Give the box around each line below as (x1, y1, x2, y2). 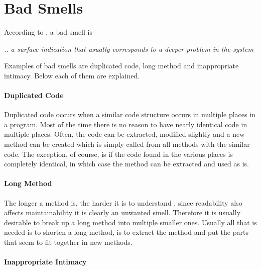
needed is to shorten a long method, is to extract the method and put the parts (4, 227, 248, 237)
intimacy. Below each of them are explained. (4, 70, 140, 80)
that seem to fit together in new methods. (4, 237, 133, 247)
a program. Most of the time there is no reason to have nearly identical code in (4, 119, 247, 129)
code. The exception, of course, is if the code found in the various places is (4, 148, 233, 159)
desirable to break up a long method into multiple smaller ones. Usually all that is (4, 217, 257, 227)
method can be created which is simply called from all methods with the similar (4, 139, 250, 149)
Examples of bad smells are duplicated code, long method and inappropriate (4, 60, 239, 71)
